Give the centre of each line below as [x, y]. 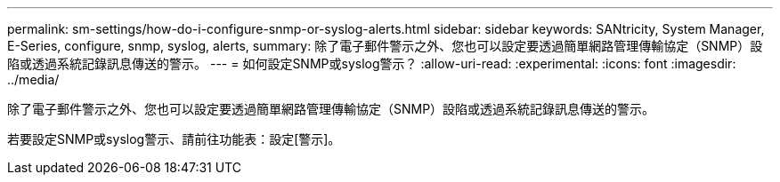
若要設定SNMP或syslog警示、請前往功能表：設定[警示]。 [174, 139]
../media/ [33, 79]
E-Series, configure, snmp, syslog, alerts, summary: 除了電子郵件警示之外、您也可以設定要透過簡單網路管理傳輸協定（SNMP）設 [385, 46]
